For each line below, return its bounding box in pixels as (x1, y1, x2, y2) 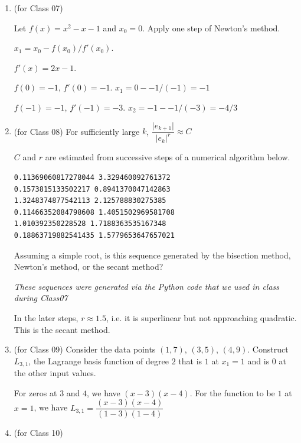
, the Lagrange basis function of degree (28, 354, 169, 367)
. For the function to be (189, 386, 275, 399)
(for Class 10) (14, 426, 63, 439)
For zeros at (14, 386, 57, 399)
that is (178, 354, 202, 367)
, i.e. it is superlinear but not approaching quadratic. (106, 311, 297, 324)
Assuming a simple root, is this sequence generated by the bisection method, (14, 248, 291, 261)
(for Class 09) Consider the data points (14, 343, 156, 355)
